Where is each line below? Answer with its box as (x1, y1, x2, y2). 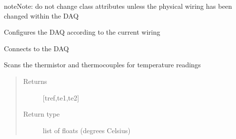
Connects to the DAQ (4, 43, 69, 53)
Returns (23, 76, 47, 86)
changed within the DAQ (4, 10, 79, 20)
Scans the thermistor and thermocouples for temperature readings (4, 60, 201, 70)
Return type (23, 109, 60, 119)
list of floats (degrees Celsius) (42, 125, 131, 135)
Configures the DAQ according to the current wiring (4, 27, 160, 37)
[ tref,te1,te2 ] (42, 92, 79, 102)
